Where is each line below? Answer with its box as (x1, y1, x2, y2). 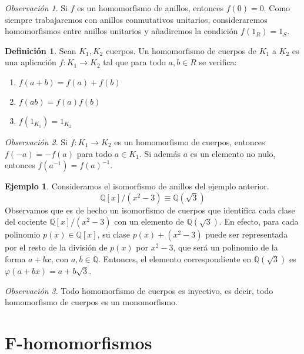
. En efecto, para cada (219, 215, 299, 228)
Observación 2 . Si (5, 135, 68, 148)
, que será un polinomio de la (173, 241, 278, 253)
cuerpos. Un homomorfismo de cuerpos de (106, 44, 257, 56)
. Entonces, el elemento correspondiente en (98, 252, 252, 265)
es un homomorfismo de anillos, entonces (77, 2, 224, 14)
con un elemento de (114, 215, 184, 228)
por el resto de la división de (5, 241, 108, 253)
